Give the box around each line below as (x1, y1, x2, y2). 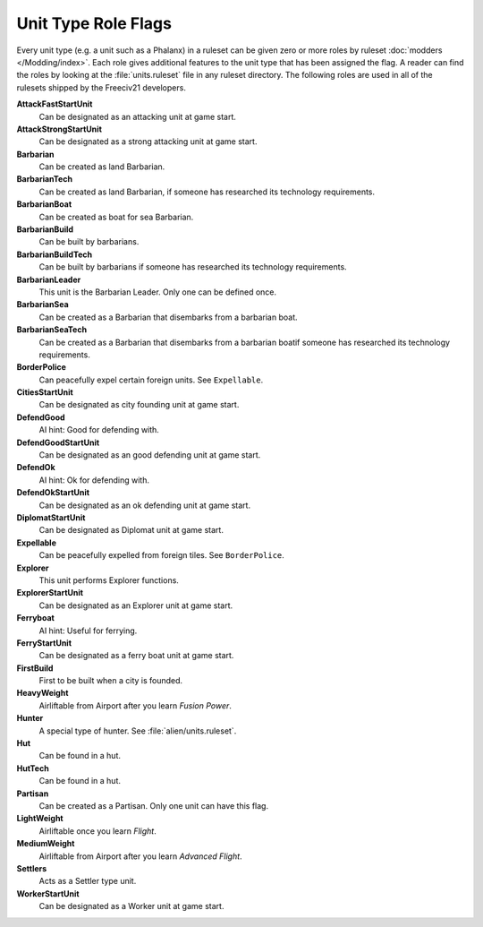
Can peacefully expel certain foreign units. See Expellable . (38, 374, 264, 385)
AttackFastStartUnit (16, 99, 93, 109)
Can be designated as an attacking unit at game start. (38, 111, 237, 122)
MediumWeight (16, 838, 75, 849)
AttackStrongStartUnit (16, 124, 103, 134)
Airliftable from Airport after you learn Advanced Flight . (38, 851, 242, 862)
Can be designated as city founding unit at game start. (38, 399, 240, 410)
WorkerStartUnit (16, 888, 80, 899)
